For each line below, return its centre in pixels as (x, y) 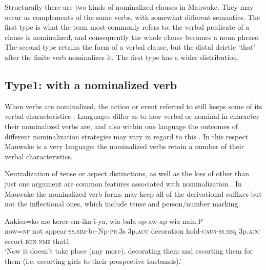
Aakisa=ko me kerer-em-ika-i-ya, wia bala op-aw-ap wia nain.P (104, 221)
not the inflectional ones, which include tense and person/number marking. (122, 204)
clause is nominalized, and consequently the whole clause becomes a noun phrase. (132, 37)
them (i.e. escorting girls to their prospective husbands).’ (93, 261)
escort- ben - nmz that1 (37, 241)
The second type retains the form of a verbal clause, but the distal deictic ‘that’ (130, 47)
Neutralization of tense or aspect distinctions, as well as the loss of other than (127, 173)
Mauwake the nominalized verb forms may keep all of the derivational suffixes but (133, 193)
